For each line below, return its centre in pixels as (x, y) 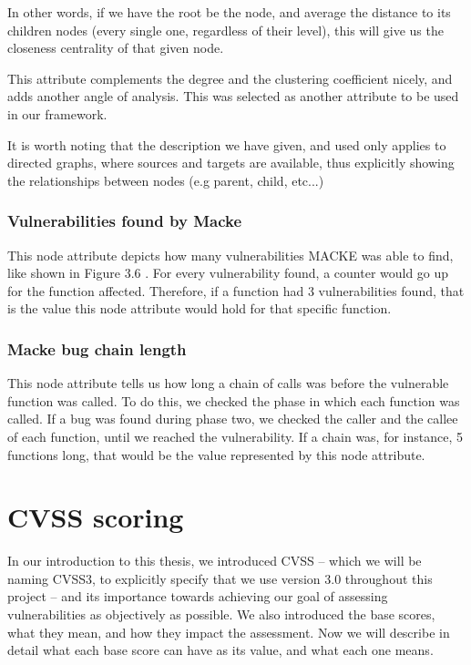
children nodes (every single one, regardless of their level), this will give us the (225, 30)
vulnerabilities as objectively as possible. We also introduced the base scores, (221, 614)
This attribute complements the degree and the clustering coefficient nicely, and (230, 78)
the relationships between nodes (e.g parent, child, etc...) (166, 180)
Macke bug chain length (97, 348)
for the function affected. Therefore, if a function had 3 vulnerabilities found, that (236, 290)
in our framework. (57, 113)
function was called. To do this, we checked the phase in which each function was (234, 400)
